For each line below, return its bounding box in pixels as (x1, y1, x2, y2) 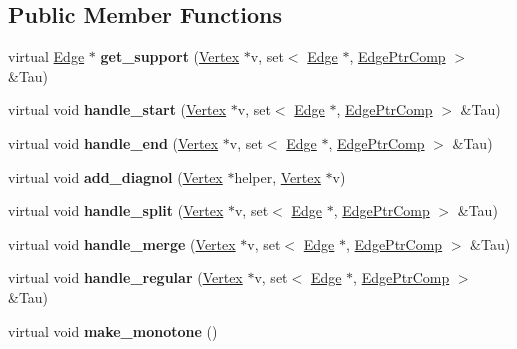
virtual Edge (8, 46, 85, 67)
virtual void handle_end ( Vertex (8, 132, 219, 153)
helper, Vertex (234, 166, 321, 187)
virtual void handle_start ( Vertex (8, 99, 227, 120)
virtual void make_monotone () (8, 320, 218, 341)
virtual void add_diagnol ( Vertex (8, 166, 223, 187)
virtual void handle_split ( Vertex (8, 200, 224, 221)
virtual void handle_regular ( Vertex (8, 267, 243, 288)
